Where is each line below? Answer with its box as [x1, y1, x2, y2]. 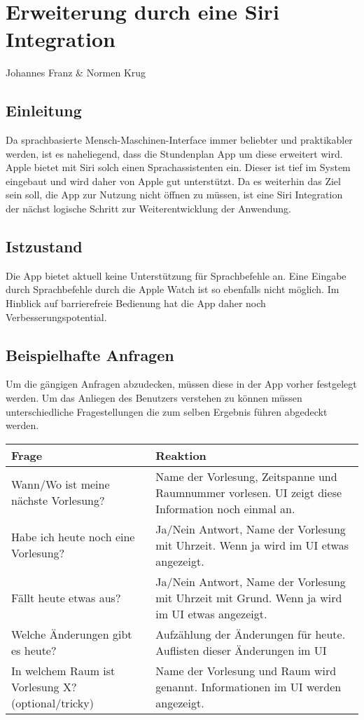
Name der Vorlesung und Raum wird [155, 662, 337, 679]
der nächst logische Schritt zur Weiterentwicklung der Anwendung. [6, 201, 291, 216]
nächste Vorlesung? [11, 492, 105, 509]
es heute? [11, 641, 57, 658]
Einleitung [6, 100, 82, 121]
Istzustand [6, 236, 83, 257]
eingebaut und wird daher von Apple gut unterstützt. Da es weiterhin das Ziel [6, 173, 341, 188]
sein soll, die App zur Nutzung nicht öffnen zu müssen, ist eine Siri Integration [6, 187, 343, 202]
